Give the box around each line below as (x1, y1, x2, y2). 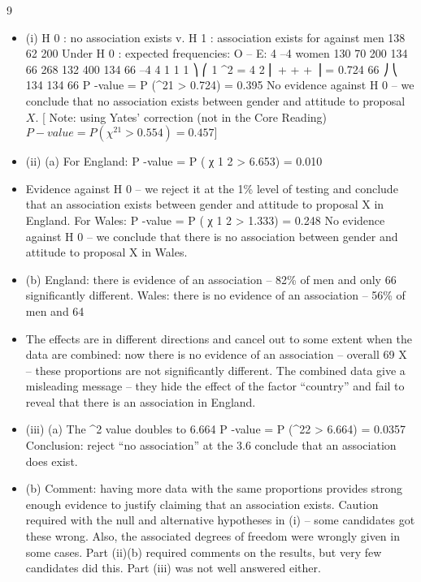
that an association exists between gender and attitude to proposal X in (25, 196, 384, 213)
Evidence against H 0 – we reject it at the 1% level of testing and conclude (25, 179, 398, 196)
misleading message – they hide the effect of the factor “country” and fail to (25, 377, 405, 394)
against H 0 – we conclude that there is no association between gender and (25, 227, 398, 244)
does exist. (25, 452, 78, 469)
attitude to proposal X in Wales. (25, 244, 188, 261)
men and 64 (25, 302, 85, 319)
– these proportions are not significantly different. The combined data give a (25, 361, 406, 378)
